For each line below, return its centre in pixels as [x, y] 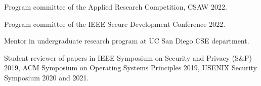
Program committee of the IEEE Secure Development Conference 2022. [115, 24]
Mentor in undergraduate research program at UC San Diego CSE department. [127, 41]
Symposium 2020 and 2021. [47, 77]
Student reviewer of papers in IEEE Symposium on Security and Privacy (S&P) [128, 57]
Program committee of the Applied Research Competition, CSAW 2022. [116, 7]
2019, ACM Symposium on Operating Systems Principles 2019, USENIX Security [130, 68]
